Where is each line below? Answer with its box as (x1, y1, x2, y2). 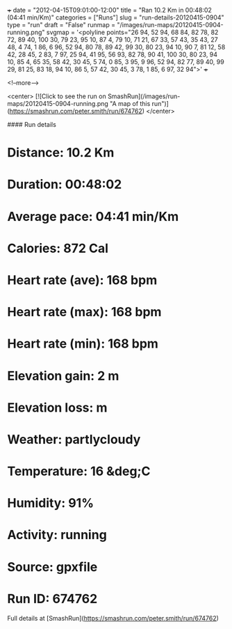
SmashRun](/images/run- (107, 92, 181, 100)
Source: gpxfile (7, 559, 98, 575)
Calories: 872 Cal (7, 240, 109, 256)
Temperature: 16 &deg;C (7, 463, 151, 479)
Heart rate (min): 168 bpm (7, 336, 158, 352)
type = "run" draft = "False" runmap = (7, 21, 116, 29)
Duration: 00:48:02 (7, 177, 122, 192)
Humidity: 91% (7, 495, 94, 511)
